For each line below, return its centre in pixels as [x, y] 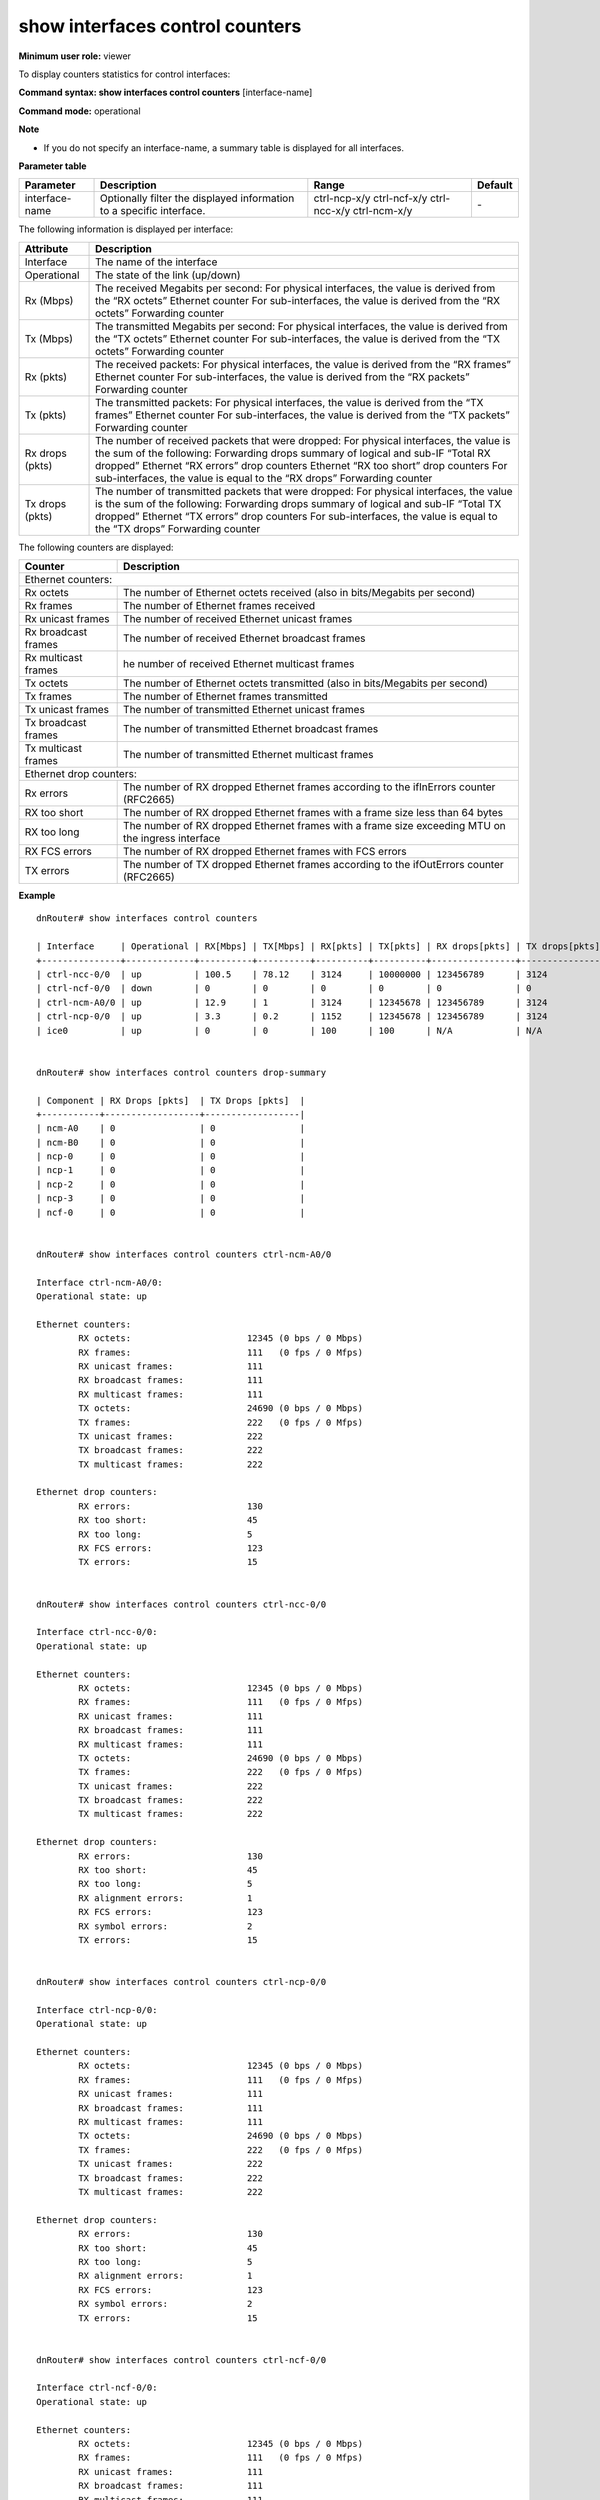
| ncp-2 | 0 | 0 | [170, 1184]
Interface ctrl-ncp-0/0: [97, 2009]
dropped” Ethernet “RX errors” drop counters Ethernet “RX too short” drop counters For [301, 465]
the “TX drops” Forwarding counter [178, 528]
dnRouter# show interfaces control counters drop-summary [181, 1072]
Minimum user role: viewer [75, 56]
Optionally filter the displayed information [197, 198]
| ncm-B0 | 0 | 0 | [170, 1142]
